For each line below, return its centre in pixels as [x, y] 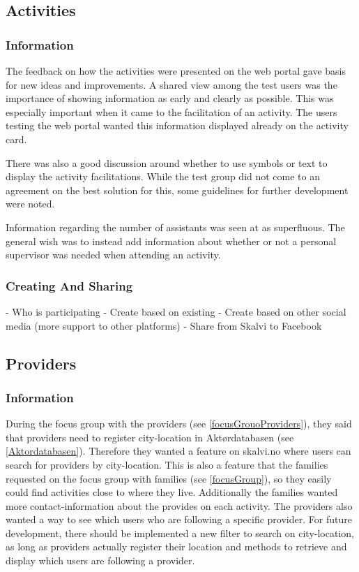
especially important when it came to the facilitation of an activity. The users [171, 111]
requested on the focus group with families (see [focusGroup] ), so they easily [169, 478]
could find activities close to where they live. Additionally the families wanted [172, 492]
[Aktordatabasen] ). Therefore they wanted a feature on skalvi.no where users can [178, 451]
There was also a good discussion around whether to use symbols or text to [167, 162]
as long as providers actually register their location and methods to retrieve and [176, 547]
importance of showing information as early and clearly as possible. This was [170, 98]
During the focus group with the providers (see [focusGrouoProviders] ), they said [179, 424]
